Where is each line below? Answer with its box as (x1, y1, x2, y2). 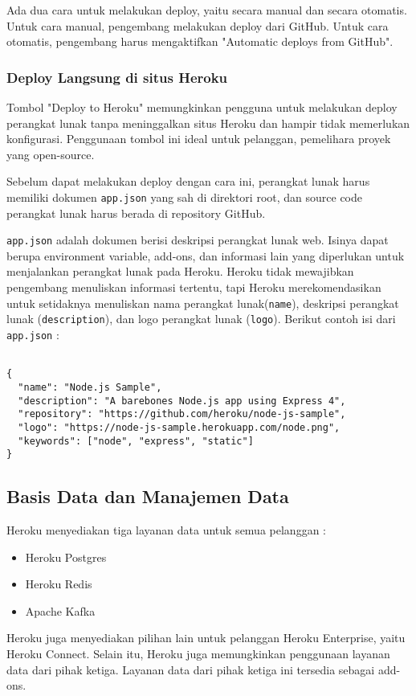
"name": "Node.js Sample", (18, 381, 162, 393)
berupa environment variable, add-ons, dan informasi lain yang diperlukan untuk (6, 247, 405, 264)
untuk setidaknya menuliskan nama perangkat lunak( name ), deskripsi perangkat (6, 294, 399, 311)
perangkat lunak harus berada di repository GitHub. (6, 204, 266, 221)
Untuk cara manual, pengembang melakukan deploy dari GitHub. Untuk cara (6, 17, 389, 34)
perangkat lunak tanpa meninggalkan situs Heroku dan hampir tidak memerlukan (6, 114, 410, 131)
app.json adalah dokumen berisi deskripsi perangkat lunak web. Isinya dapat (6, 231, 389, 248)
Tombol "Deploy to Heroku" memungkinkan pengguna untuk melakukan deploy (6, 99, 398, 115)
